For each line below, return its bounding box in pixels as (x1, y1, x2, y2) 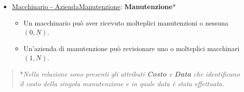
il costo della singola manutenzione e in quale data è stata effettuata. (19, 78, 225, 88)
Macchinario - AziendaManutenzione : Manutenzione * (12, 1, 176, 11)
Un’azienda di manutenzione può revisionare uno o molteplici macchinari (23, 43, 240, 53)
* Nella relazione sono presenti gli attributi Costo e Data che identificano (19, 68, 240, 79)
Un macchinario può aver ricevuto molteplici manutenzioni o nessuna (23, 17, 229, 27)
